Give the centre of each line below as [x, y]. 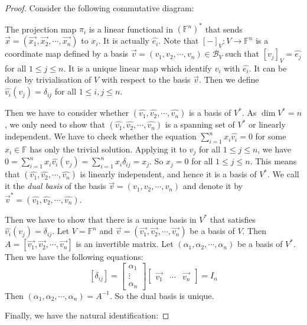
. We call [283, 174]
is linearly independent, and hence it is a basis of [168, 174]
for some [271, 136]
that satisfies [233, 219]
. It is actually [124, 40]
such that [242, 53]
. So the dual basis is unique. [162, 295]
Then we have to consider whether [67, 113]
